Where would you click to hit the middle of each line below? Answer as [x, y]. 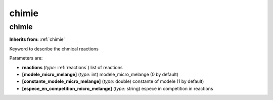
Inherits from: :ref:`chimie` [37, 39]
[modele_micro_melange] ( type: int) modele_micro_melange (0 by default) [100, 74]
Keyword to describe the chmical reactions [54, 48]
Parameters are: [26, 58]
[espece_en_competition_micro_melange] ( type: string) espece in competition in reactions [118, 88]
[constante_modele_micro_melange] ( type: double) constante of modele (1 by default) [113, 81]
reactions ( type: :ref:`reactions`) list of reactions [72, 67]
